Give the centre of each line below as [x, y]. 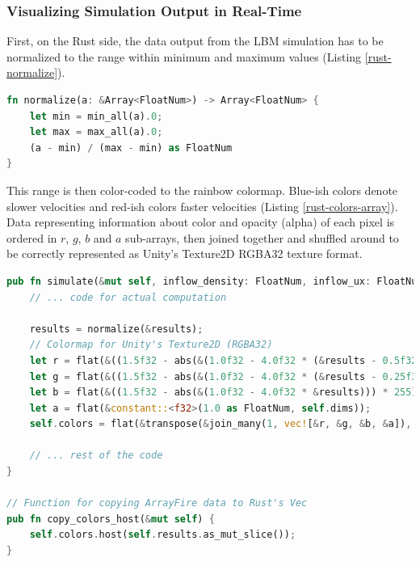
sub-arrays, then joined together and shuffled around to [262, 237]
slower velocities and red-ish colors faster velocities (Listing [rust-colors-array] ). [202, 206]
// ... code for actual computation [128, 297]
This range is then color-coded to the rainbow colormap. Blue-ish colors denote [202, 190]
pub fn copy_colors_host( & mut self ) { [111, 519]
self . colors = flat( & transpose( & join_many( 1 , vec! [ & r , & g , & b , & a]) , [220, 424]
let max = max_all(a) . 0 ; [96, 132]
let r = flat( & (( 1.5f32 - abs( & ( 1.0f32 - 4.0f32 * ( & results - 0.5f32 [223, 360]
